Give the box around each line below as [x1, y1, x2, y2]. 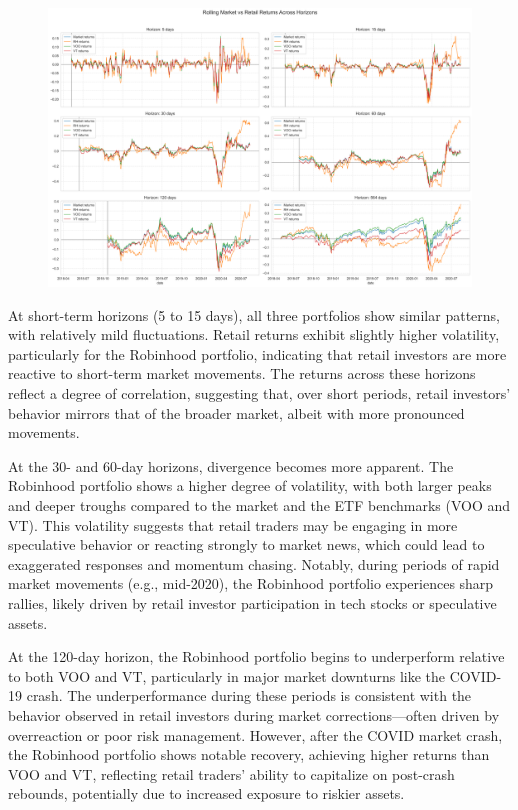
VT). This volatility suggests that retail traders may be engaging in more [8, 514, 458, 535]
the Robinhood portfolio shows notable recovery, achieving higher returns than [8, 744, 490, 765]
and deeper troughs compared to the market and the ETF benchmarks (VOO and [8, 495, 511, 516]
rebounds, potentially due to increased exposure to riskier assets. [8, 783, 405, 804]
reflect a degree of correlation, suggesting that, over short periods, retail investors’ [8, 383, 511, 404]
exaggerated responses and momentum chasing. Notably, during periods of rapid [8, 553, 500, 574]
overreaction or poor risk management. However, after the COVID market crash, [8, 724, 503, 745]
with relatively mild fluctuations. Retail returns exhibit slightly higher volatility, [8, 324, 500, 345]
